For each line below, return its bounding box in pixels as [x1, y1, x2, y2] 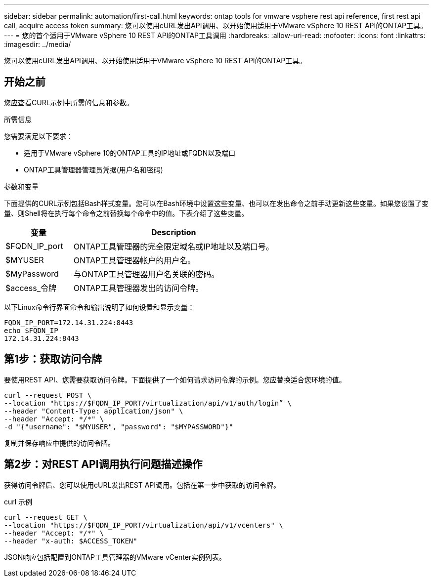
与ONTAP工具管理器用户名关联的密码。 [73, 269, 219, 279]
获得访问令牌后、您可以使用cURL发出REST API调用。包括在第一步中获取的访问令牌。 [4, 480, 281, 489]
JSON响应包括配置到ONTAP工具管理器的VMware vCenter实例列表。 [4, 552, 226, 561]
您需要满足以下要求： [4, 131, 73, 140]
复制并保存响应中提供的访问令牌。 [4, 438, 115, 447]
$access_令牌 [5, 283, 57, 293]
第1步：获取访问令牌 [4, 353, 102, 366]
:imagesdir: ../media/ [4, 40, 71, 48]
